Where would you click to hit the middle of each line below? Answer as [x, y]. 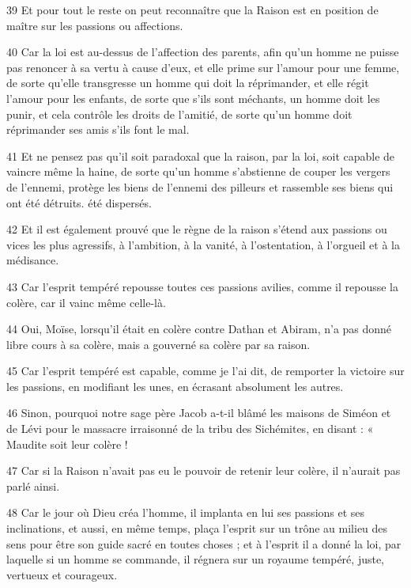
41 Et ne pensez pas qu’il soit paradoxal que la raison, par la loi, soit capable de [201, 156]
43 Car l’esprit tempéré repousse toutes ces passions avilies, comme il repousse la [203, 286]
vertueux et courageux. [62, 574]
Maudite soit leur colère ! [67, 444]
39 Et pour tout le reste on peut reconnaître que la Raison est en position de [192, 9]
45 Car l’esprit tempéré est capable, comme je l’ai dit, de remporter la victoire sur [205, 371]
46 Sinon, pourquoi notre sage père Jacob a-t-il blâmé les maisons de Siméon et [199, 413]
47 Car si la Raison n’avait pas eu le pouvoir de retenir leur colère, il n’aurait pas [204, 470]
